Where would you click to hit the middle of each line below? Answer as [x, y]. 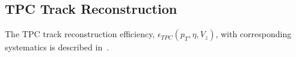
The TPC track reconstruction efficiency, [80, 34]
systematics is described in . [57, 47]
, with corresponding [254, 34]
